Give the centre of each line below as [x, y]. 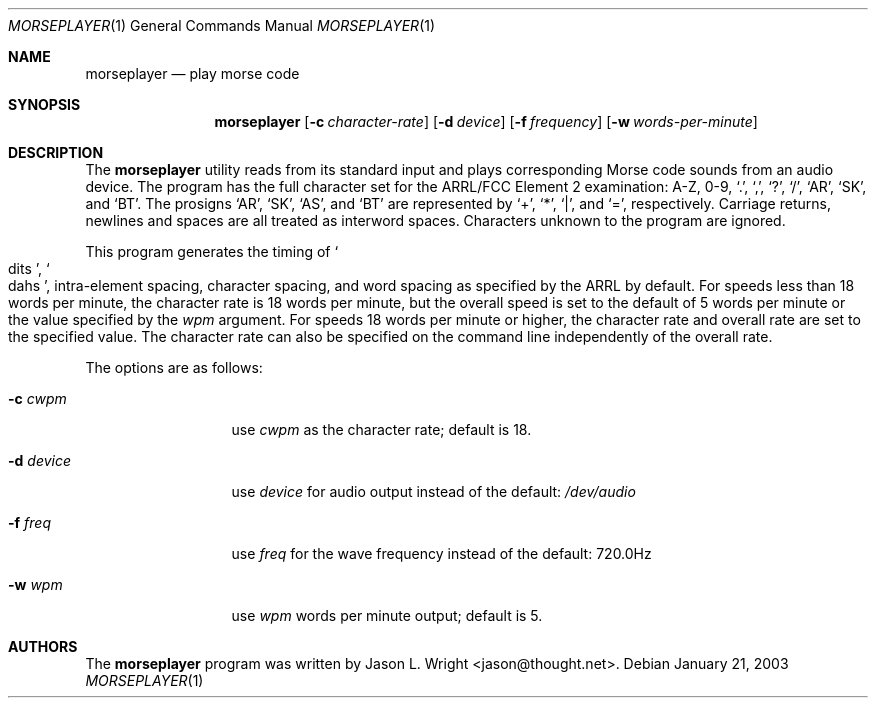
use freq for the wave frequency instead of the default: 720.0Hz [441, 553]
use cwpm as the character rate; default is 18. [381, 429]
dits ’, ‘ [29, 268]
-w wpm [35, 584]
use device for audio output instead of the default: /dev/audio [433, 491]
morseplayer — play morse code [192, 73]
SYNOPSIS [44, 104]
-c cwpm [37, 398]
